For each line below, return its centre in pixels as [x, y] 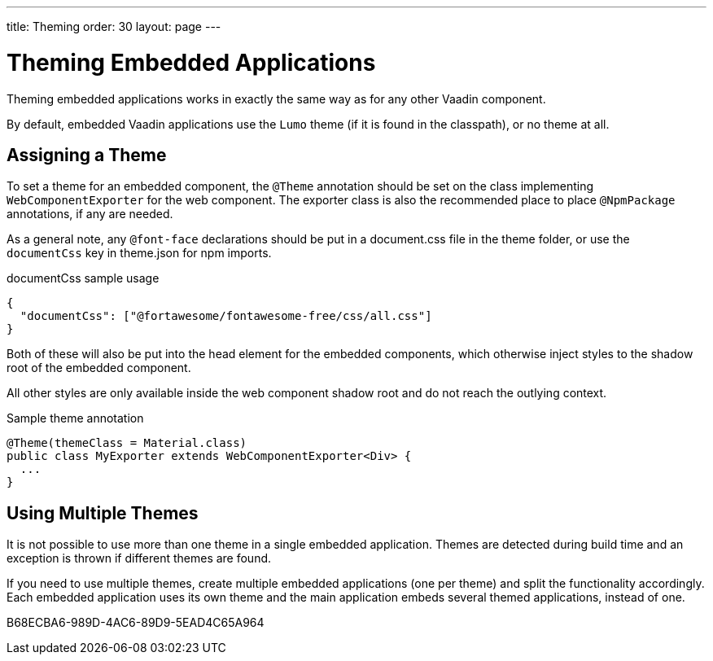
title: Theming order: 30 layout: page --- [114, 26]
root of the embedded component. [99, 368]
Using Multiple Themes [103, 513]
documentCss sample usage [83, 278]
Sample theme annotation [75, 418]
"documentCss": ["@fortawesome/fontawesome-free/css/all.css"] [226, 316]
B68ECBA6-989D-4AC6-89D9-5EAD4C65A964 [136, 623]
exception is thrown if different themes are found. [139, 558]
